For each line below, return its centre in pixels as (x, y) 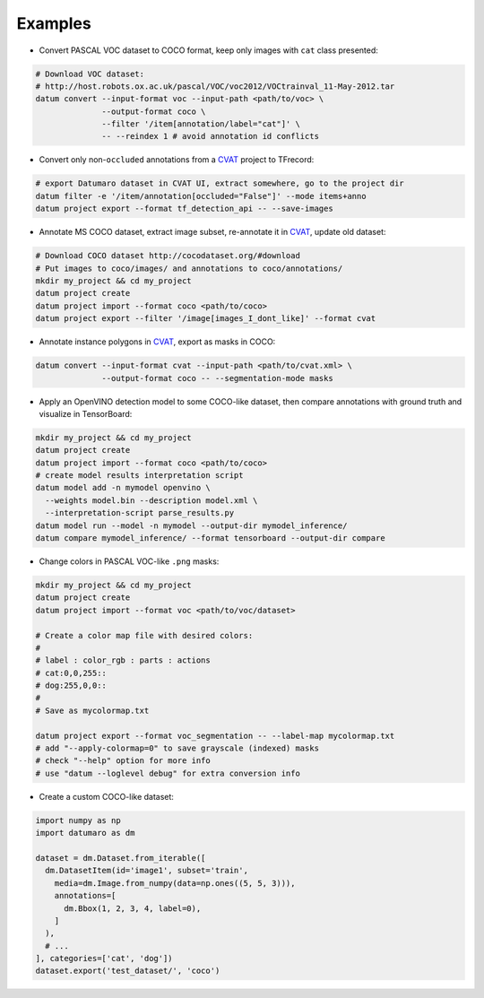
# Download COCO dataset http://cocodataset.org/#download (168, 256)
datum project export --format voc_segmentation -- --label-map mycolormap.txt (215, 736)
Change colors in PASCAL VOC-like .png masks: (129, 561)
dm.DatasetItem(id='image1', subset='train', (147, 871)
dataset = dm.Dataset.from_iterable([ (121, 858)
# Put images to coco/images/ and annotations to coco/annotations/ (189, 268)
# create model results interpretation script (139, 476)
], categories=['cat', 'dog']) (104, 959)
